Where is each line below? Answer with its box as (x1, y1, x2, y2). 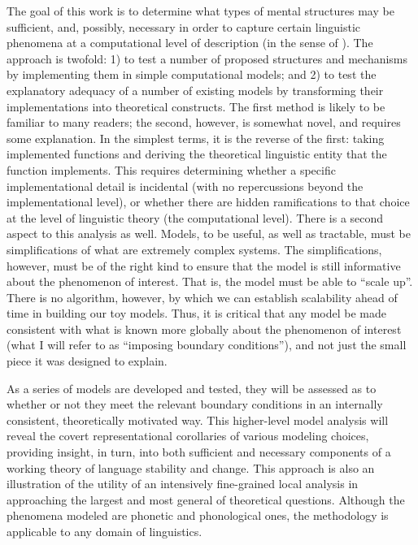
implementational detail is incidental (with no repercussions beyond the (7, 177, 364, 194)
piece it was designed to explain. (7, 353, 168, 370)
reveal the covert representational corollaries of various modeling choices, (7, 427, 369, 444)
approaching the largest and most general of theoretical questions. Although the (7, 491, 405, 508)
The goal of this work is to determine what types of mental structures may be (7, 2, 394, 19)
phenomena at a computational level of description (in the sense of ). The (7, 34, 373, 51)
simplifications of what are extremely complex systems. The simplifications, (7, 240, 382, 257)
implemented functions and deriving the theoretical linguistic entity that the (7, 145, 387, 162)
